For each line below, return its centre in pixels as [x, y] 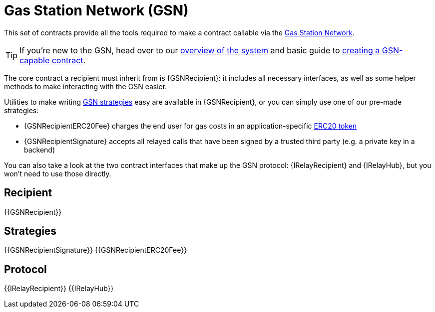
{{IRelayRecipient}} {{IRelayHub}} [59, 289]
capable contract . [53, 60]
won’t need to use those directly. [58, 173]
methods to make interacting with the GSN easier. [86, 86]
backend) [40, 150]
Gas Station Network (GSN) [96, 10]
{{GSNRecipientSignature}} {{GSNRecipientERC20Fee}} [96, 250]
